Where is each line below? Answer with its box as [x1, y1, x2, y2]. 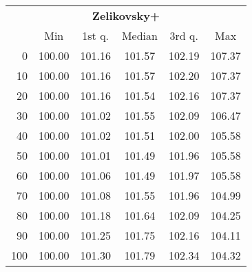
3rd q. [169, 28, 198, 43]
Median [121, 28, 158, 43]
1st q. [82, 28, 109, 43]
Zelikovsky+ [92, 8, 160, 23]
